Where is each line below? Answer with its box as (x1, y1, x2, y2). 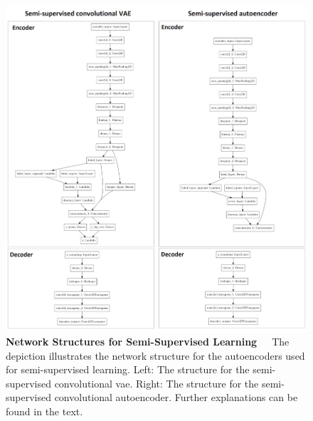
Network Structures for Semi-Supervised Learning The (6, 334, 290, 349)
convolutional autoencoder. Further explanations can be (54, 390, 298, 405)
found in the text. (6, 404, 83, 419)
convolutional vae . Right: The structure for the (54, 375, 259, 390)
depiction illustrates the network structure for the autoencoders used (6, 348, 305, 363)
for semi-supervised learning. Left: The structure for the (6, 362, 250, 377)
